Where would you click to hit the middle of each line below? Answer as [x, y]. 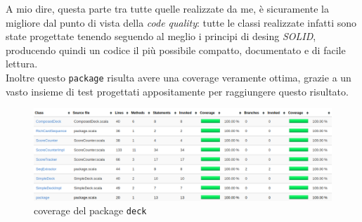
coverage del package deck [90, 210]
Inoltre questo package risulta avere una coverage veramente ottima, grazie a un [179, 77]
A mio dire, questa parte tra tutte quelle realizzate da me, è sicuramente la [167, 8]
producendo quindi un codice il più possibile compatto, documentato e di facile [176, 50]
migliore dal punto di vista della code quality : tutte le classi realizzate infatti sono [181, 22]
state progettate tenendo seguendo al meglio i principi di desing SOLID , [161, 36]
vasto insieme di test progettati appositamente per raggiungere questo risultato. [177, 91]
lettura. [22, 64]
